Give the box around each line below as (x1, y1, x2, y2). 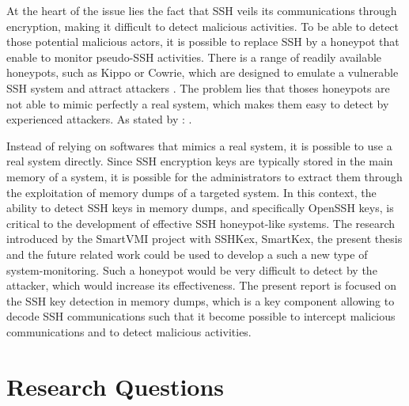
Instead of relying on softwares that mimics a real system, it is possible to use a (6, 137, 392, 154)
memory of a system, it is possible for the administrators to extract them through (6, 168, 403, 184)
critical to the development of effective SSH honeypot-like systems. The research (6, 214, 396, 231)
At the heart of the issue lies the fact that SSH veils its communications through (6, 2, 397, 18)
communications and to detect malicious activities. (6, 323, 252, 340)
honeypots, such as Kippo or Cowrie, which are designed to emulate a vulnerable (6, 64, 399, 81)
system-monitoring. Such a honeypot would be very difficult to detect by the (6, 261, 377, 278)
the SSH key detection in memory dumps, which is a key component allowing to (6, 292, 395, 309)
